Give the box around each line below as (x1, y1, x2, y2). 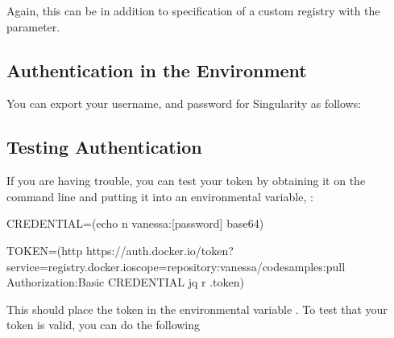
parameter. (6, 18, 60, 35)
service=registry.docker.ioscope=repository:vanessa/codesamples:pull (6, 258, 346, 274)
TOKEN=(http (6, 241, 83, 258)
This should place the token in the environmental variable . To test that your (6, 300, 388, 317)
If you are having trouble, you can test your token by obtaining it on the (6, 172, 366, 189)
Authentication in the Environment (6, 57, 307, 82)
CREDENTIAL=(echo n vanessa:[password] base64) (6, 215, 264, 232)
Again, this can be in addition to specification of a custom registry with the (6, 2, 380, 19)
